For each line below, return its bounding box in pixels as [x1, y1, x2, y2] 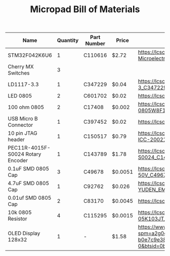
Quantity [57, 37, 79, 44]
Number [85, 40, 105, 47]
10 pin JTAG [8, 130, 37, 137]
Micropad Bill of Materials [30, 4, 140, 15]
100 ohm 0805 [8, 104, 45, 111]
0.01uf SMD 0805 [8, 194, 52, 201]
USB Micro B [8, 115, 38, 122]
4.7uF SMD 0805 [8, 180, 50, 187]
